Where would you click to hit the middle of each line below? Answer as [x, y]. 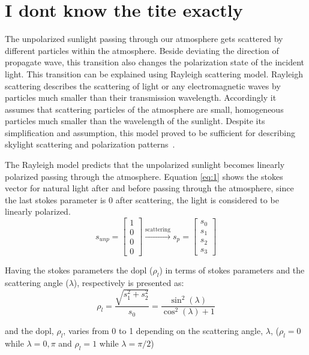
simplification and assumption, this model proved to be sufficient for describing [150, 132]
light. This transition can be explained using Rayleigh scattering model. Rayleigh [154, 73]
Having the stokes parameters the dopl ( [79, 270]
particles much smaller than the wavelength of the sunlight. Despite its [135, 121]
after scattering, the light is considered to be [197, 199]
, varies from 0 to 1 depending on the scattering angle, [163, 331]
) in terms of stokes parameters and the [232, 270]
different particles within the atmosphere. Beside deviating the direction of [142, 50]
